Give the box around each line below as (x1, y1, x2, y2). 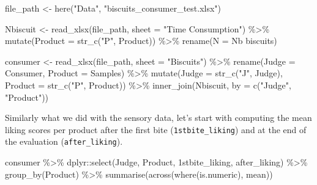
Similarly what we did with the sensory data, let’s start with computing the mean (5, 111, 312, 124)
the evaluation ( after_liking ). (5, 135, 123, 148)
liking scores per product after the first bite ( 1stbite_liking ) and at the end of (5, 123, 307, 136)
